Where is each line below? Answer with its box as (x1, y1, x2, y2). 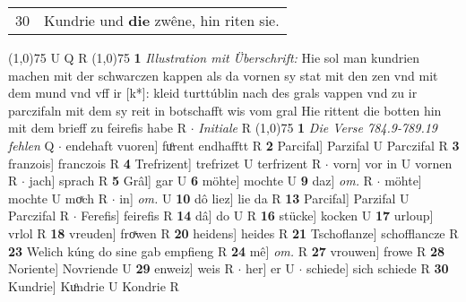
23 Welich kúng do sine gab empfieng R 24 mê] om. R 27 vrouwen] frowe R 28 (8, 241, 445, 260)
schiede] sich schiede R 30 (306, 259, 449, 278)
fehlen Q (8, 135, 55, 154)
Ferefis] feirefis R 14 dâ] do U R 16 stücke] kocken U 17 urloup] (81, 206, 434, 225)
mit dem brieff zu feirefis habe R (8, 118, 187, 137)
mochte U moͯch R (8, 188, 108, 207)
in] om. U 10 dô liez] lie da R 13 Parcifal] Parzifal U (119, 188, 410, 207)
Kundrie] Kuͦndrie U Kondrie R (8, 276, 179, 295)
